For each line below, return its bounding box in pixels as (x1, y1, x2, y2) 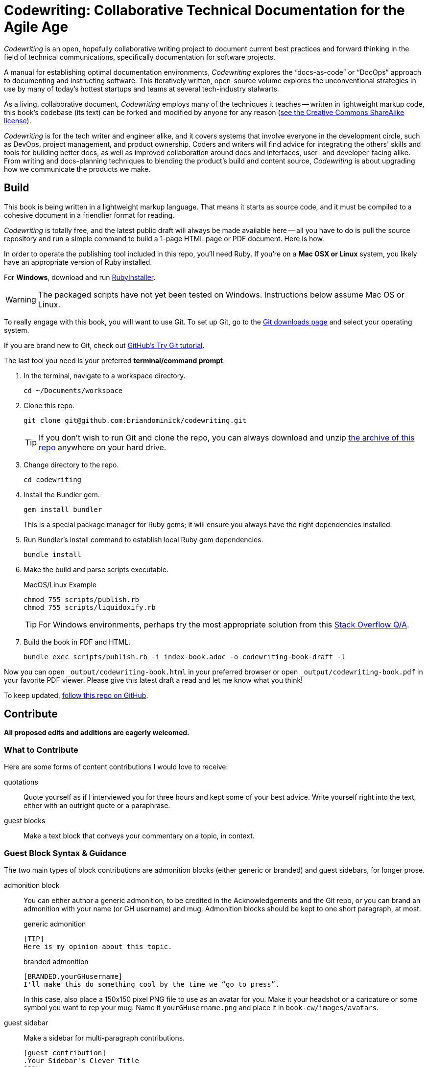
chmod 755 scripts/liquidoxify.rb (24, 603, 156, 611)
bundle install (24, 550, 82, 558)
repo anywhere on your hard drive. (39, 442, 166, 452)
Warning (5, 294, 36, 304)
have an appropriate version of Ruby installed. (4, 257, 152, 266)
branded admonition (24, 957, 89, 966)
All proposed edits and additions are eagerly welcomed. (4, 728, 190, 737)
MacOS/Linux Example (24, 580, 96, 589)
